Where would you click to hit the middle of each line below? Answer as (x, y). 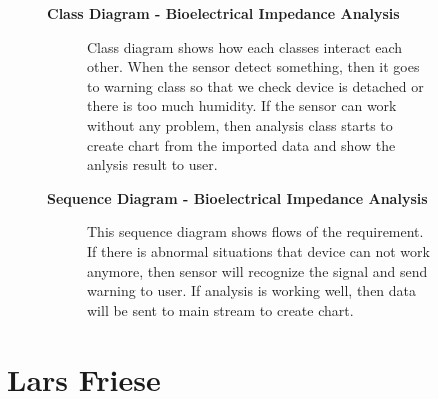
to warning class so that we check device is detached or (255, 85)
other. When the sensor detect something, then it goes (253, 66)
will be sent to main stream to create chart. (220, 309)
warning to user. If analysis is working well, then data (252, 290)
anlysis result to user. (152, 164)
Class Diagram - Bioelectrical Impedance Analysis (223, 13)
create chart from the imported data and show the (241, 144)
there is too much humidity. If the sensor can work (242, 105)
